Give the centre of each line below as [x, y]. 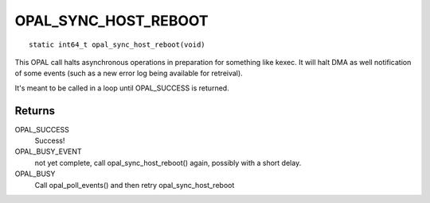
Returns [35, 111]
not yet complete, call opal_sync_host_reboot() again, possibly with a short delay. [168, 163]
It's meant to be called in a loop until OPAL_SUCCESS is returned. [122, 88]
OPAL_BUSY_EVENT [49, 151]
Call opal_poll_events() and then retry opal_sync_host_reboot [135, 185]
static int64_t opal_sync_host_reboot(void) [117, 44]
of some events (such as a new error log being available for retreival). [129, 73]
